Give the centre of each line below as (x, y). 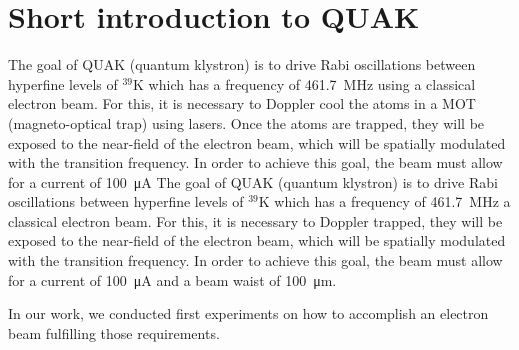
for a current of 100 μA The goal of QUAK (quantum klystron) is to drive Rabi (253, 181)
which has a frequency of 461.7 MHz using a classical (312, 83)
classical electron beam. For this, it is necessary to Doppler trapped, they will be (255, 220)
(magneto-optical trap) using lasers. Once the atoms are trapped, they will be (246, 122)
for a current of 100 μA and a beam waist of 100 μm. (172, 279)
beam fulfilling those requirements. (114, 332)
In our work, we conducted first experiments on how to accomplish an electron (248, 313)
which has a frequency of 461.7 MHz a (392, 201)
